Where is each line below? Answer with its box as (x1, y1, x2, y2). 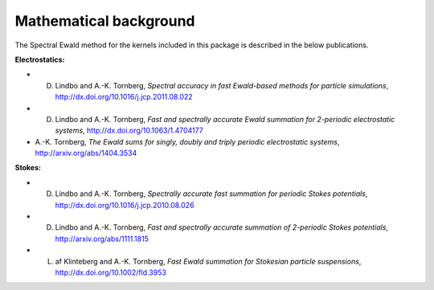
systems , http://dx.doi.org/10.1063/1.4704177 (55, 125, 204, 136)
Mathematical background (14, 12, 196, 30)
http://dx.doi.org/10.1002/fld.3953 (55, 268, 166, 277)
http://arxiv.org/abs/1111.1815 (55, 234, 149, 243)
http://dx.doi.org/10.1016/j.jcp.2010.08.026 (55, 200, 194, 210)
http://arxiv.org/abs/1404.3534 (35, 149, 137, 158)
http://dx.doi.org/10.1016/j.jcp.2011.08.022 (55, 92, 193, 102)
